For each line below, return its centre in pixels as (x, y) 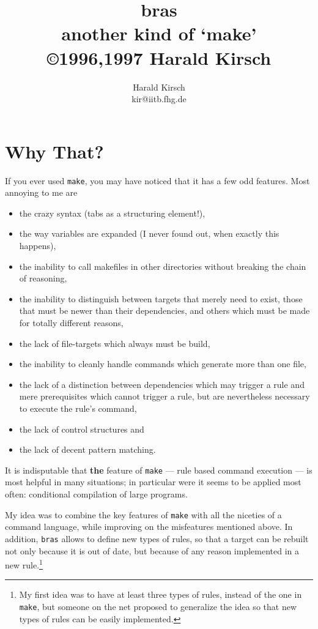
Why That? (54, 151)
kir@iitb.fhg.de (159, 99)
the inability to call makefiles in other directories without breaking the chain (163, 266)
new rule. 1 (24, 564)
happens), (38, 246)
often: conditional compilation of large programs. (96, 494)
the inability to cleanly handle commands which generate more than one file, (163, 364)
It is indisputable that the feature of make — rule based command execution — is (159, 470)
